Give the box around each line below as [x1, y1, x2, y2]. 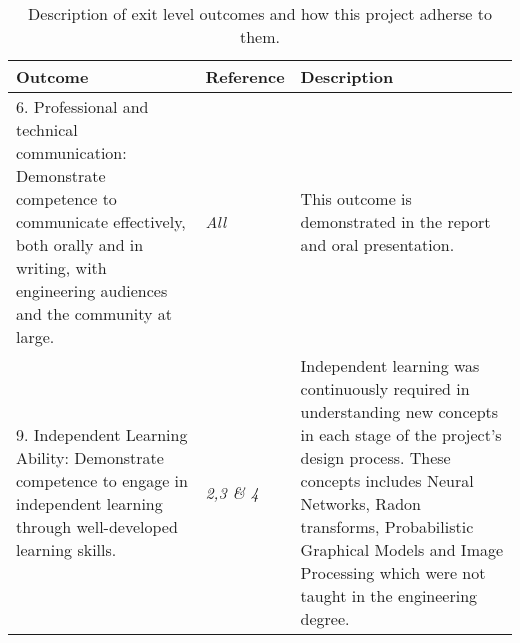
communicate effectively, [16, 210, 186, 233]
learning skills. [16, 538, 117, 561]
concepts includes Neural [300, 469, 474, 492]
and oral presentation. [300, 233, 455, 256]
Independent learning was [300, 354, 480, 377]
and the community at [16, 302, 173, 325]
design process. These [300, 446, 451, 469]
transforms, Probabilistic [300, 515, 474, 538]
